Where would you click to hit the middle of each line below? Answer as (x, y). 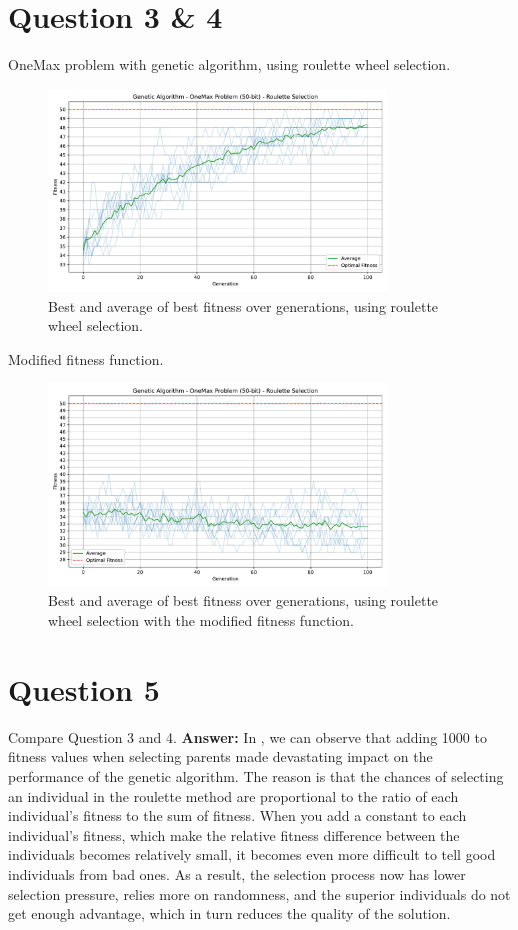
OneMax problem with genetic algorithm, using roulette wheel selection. (229, 64)
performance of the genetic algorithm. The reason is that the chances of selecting (256, 775)
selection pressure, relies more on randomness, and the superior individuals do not (259, 893)
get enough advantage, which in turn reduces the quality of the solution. (229, 913)
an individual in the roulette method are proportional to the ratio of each (233, 795)
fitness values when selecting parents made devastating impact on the (220, 756)
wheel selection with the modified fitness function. (201, 620)
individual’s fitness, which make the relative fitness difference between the (234, 834)
